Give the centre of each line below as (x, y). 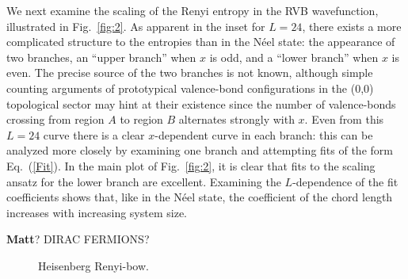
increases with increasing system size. (97, 212)
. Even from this (344, 119)
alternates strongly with (236, 119)
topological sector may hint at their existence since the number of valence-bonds (201, 103)
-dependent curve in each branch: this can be (264, 134)
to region (141, 119)
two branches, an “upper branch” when (101, 57)
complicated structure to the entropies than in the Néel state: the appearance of (201, 42)
